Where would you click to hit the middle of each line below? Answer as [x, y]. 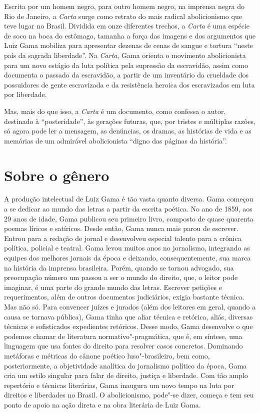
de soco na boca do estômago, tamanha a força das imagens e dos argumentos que [130, 35]
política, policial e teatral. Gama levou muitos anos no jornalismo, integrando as [127, 248]
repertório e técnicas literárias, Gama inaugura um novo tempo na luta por [119, 385]
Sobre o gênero [57, 175]
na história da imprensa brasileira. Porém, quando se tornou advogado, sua [119, 267]
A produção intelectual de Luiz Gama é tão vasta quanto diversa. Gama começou [129, 199]
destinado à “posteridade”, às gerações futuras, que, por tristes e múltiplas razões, [130, 121]
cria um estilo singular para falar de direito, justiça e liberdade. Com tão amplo [126, 375]
